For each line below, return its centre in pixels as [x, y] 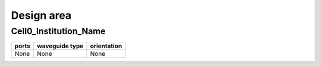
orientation [106, 46]
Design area [41, 15]
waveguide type [60, 46]
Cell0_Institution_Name [58, 31]
